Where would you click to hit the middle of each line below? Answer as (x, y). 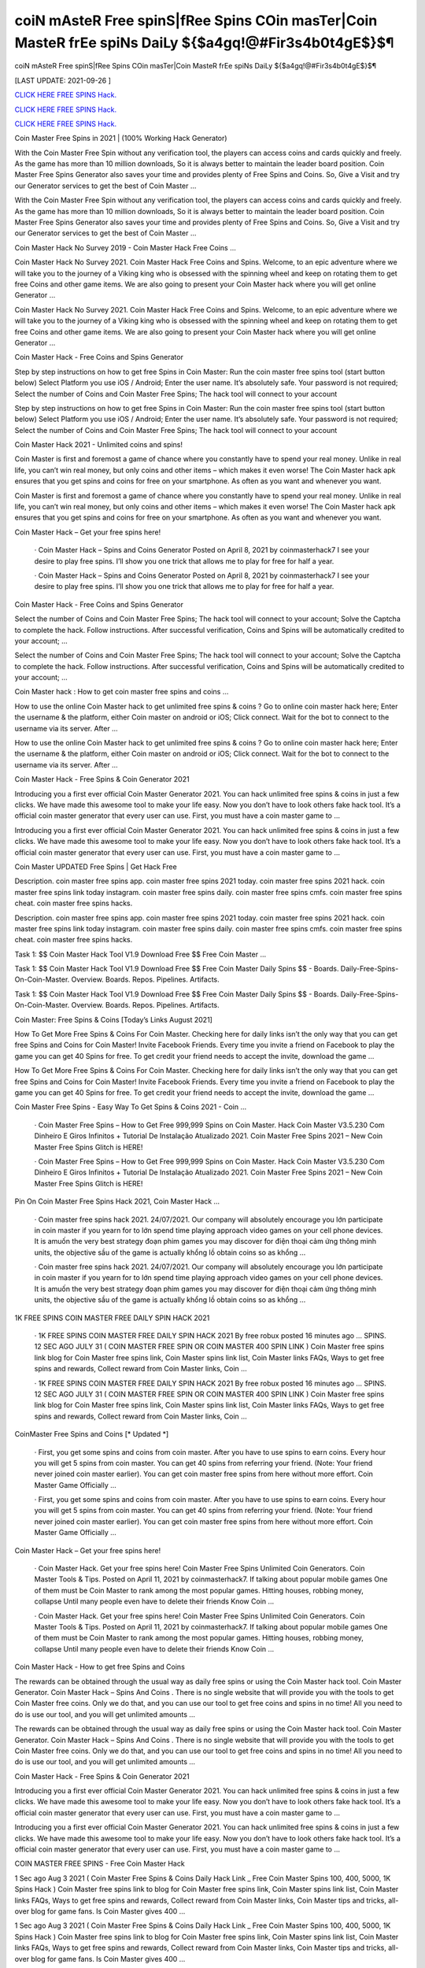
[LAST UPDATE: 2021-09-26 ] (63, 80)
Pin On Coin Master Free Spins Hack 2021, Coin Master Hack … (117, 1201)
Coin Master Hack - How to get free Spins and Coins (100, 1667)
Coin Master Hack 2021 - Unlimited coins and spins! (99, 445)
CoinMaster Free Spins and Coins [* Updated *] (92, 1434)
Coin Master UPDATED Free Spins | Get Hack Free (96, 867)
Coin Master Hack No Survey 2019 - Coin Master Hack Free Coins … (125, 247)
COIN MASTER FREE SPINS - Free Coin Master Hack (100, 1864)
